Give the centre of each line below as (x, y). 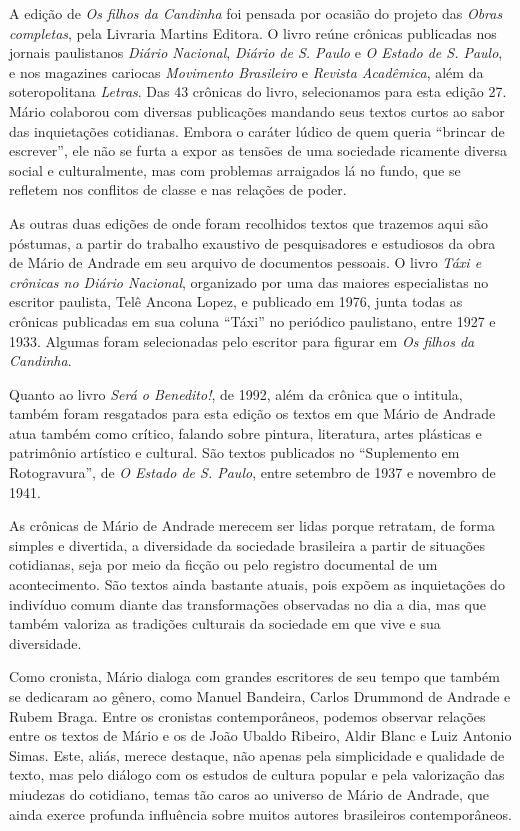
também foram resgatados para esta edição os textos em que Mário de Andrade (252, 413)
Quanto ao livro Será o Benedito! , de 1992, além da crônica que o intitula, (236, 393)
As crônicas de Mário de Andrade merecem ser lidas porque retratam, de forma (252, 525)
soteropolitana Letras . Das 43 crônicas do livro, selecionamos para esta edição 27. (258, 91)
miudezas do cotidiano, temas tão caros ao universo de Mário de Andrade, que (249, 793)
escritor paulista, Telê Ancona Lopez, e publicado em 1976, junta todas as (236, 301)
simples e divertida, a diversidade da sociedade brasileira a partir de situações (247, 544)
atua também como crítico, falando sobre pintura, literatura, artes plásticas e (245, 432)
